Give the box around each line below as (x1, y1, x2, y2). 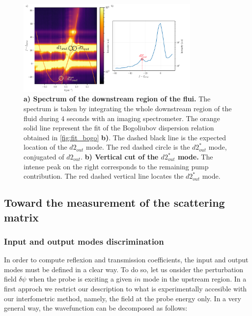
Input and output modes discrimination (4, 235, 164, 247)
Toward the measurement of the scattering (4, 195, 225, 210)
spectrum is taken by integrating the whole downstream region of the (24, 103, 232, 114)
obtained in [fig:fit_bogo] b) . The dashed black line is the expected (24, 132, 226, 142)
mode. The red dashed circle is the (85, 142, 190, 152)
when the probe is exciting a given (28, 274, 132, 284)
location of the (24, 142, 67, 152)
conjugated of (24, 152, 64, 162)
